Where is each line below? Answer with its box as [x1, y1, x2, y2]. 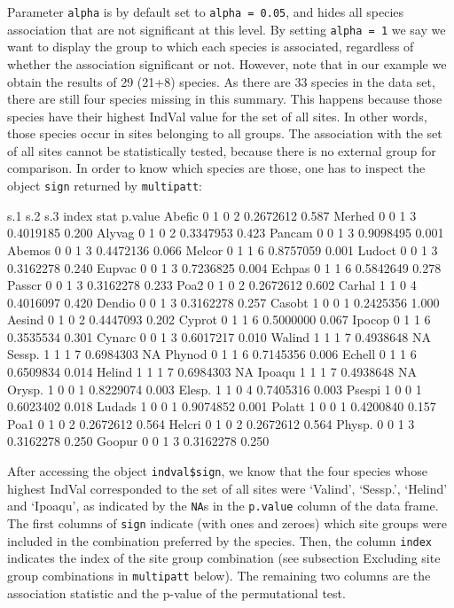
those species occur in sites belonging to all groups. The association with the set [7, 124, 442, 143]
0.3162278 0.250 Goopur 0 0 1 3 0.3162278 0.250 [7, 432, 270, 450]
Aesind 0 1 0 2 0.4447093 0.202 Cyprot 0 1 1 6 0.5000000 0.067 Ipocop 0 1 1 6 [7, 310, 431, 329]
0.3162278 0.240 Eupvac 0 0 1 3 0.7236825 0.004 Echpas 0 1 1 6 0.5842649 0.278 [7, 258, 442, 277]
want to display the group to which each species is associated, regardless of [7, 37, 414, 56]
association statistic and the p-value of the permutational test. [7, 583, 346, 602]
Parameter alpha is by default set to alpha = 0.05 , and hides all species [7, 3, 404, 20]
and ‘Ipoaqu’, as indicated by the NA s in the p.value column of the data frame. [7, 496, 439, 515]
